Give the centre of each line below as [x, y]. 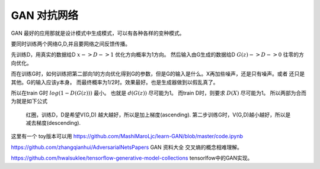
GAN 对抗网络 [45, 15]
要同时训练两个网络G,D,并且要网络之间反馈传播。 [71, 44]
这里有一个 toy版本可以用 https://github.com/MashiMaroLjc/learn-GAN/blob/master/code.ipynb [127, 136]
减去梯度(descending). [53, 123]
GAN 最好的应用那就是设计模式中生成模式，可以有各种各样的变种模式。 [98, 33]
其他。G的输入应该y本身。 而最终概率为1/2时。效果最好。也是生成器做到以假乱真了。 [115, 82]
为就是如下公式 [29, 101]
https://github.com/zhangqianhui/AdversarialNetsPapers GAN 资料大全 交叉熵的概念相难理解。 [127, 147]
